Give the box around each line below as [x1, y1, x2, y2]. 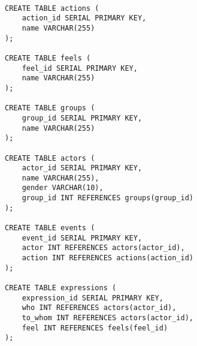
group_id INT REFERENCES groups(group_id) [22, 194, 193, 203]
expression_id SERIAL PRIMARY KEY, [22, 293, 163, 302]
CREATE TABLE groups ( [5, 104, 95, 113]
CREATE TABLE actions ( [5, 4, 99, 13]
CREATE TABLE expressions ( [5, 284, 117, 293]
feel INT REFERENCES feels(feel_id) [22, 323, 168, 332]
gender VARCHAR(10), [22, 183, 104, 192]
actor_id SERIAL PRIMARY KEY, [22, 164, 143, 173]
